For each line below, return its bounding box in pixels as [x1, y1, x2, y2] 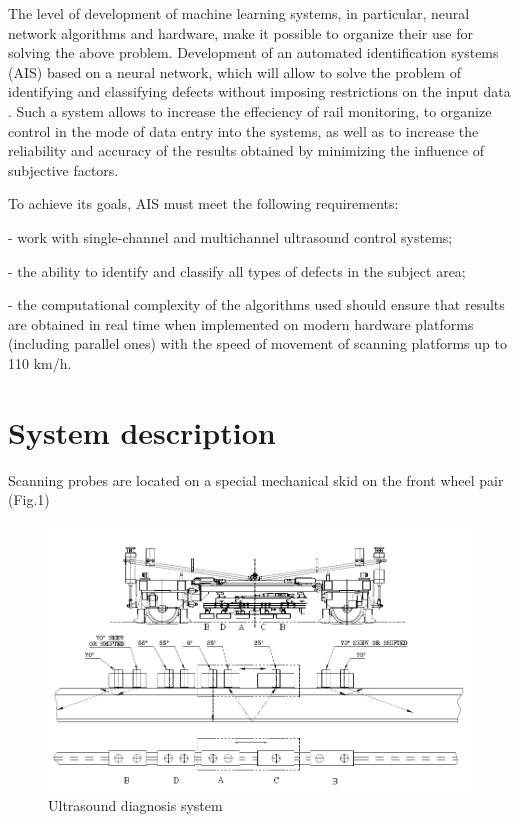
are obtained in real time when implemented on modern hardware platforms [8, 313, 474, 334]
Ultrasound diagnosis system [48, 795, 223, 816]
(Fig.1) [8, 489, 50, 510]
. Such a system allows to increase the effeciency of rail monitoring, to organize [8, 100, 492, 121]
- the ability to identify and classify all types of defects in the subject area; [8, 260, 466, 281]
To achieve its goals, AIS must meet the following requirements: [8, 193, 399, 214]
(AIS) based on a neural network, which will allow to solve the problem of [8, 61, 461, 82]
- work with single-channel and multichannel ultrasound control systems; [8, 226, 453, 247]
